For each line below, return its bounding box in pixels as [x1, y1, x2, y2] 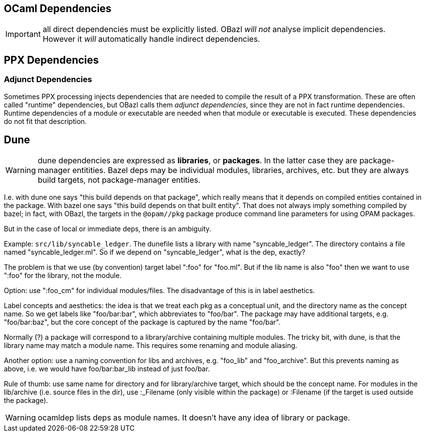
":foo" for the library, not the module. [4, 271, 122, 280]
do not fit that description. [4, 117, 87, 125]
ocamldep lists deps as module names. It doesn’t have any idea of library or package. [37, 413, 350, 423]
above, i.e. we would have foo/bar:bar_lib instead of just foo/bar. [4, 365, 210, 373]
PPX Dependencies [4, 53, 99, 66]
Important [5, 29, 41, 39]
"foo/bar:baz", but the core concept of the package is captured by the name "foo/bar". [4, 318, 281, 327]
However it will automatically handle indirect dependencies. [42, 34, 260, 44]
